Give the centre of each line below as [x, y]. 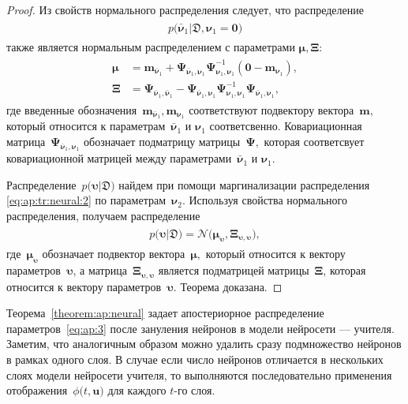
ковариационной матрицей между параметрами [119, 158]
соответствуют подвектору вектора [271, 109]
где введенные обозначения [72, 109]
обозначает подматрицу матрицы [162, 141]
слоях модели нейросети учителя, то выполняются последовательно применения [199, 374]
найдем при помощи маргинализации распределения [244, 184]
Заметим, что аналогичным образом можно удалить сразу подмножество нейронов [204, 344]
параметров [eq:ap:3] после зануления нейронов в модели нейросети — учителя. [200, 328]
